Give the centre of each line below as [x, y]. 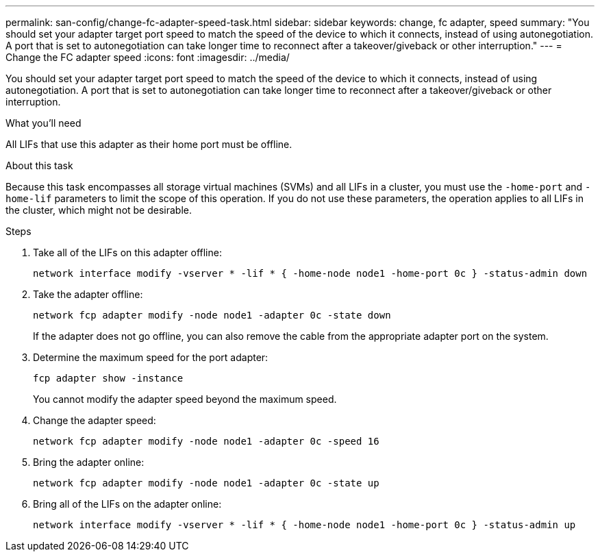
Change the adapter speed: [95, 420]
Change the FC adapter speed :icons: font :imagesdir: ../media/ [148, 57]
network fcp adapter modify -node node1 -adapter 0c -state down [212, 315]
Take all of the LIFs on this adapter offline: [127, 252]
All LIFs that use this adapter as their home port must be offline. [149, 144]
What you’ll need [43, 123]
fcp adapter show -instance [108, 378]
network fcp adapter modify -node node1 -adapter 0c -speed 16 [206, 441]
